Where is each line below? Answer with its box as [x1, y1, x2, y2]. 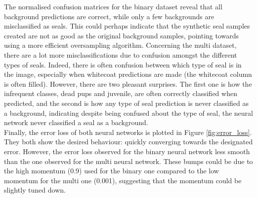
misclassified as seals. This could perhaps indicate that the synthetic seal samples [4, 21, 250, 31]
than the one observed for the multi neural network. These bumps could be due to [4, 156, 253, 166]
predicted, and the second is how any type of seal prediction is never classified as [4, 98, 249, 108]
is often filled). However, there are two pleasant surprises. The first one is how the [4, 78, 252, 89]
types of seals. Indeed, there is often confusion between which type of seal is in [4, 59, 242, 69]
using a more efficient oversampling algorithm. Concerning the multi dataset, [4, 40, 237, 50]
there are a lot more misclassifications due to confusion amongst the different [4, 49, 237, 60]
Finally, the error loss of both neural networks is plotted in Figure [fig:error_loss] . [4, 127, 252, 137]
